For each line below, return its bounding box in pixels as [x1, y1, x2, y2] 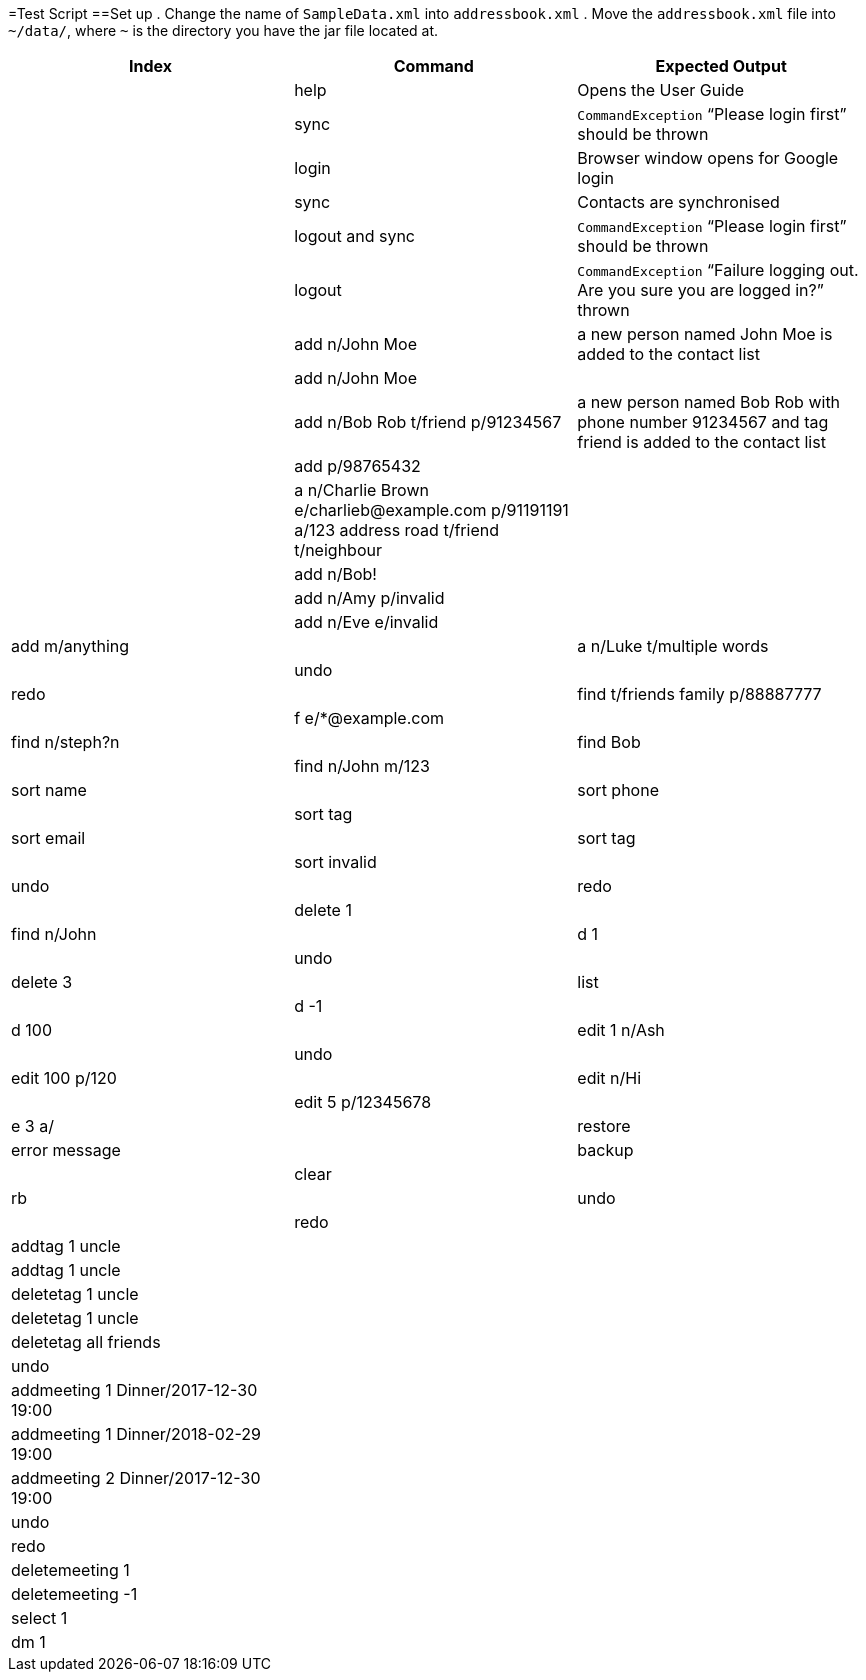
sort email [11, 828, 86, 848]
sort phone [577, 780, 659, 800]
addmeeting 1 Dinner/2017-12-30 [11, 1380, 258, 1400]
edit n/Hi [577, 1068, 642, 1088]
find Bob [577, 732, 641, 752]
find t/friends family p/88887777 [577, 684, 822, 704]
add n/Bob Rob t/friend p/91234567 [294, 412, 562, 432]
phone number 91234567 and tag [577, 412, 829, 432]
